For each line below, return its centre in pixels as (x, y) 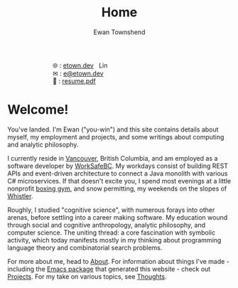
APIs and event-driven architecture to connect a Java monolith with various (118, 173)
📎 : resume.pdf (74, 81)
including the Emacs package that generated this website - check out (109, 269)
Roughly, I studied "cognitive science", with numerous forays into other (111, 210)
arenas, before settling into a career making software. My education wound (118, 217)
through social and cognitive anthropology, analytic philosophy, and (107, 225)
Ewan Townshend (119, 32)
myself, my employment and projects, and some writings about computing (116, 137)
